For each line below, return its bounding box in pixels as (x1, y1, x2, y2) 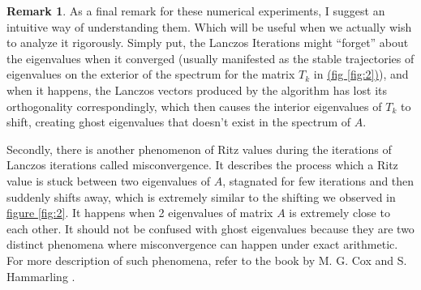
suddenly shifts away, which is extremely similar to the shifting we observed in (6, 188, 396, 205)
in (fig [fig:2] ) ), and (313, 66, 409, 83)
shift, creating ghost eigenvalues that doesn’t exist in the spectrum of (6, 113, 351, 130)
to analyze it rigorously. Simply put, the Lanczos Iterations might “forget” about (6, 34, 409, 51)
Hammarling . (6, 267, 75, 284)
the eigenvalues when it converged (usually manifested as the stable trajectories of (6, 49, 415, 66)
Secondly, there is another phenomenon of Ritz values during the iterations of (6, 140, 392, 157)
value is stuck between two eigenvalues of (6, 172, 211, 189)
